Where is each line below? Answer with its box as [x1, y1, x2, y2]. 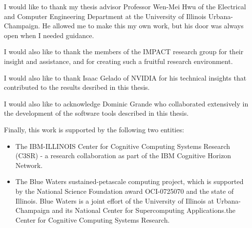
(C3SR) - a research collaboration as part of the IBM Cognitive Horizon [15, 150, 231, 161]
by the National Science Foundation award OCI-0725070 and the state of [15, 186, 234, 196]
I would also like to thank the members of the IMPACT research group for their [4, 46, 244, 57]
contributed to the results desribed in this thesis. [4, 82, 150, 92]
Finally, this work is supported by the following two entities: [4, 124, 184, 134]
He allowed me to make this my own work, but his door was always [42, 21, 244, 31]
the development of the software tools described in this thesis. [4, 108, 189, 118]
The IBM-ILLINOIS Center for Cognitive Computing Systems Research [15, 141, 231, 151]
